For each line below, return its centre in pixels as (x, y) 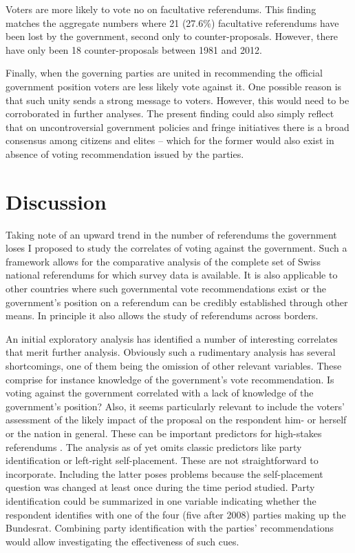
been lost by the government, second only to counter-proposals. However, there (172, 36)
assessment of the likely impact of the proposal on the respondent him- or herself (176, 420)
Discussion (56, 201)
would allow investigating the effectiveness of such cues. (122, 541)
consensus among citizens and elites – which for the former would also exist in (170, 140)
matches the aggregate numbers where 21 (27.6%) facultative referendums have (172, 22)
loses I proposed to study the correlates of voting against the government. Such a (176, 248)
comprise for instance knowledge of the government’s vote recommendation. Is (170, 379)
